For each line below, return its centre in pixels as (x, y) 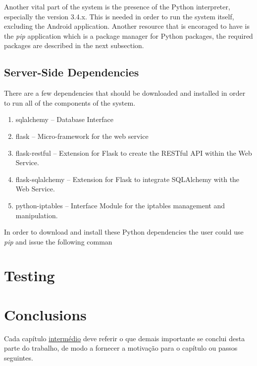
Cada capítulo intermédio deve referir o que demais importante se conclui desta (125, 338)
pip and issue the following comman (58, 241)
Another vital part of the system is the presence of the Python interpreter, (117, 6)
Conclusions (45, 314)
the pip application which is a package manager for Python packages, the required (128, 35)
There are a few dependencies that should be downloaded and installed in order (125, 93)
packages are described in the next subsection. (74, 45)
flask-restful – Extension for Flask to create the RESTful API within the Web (134, 152)
